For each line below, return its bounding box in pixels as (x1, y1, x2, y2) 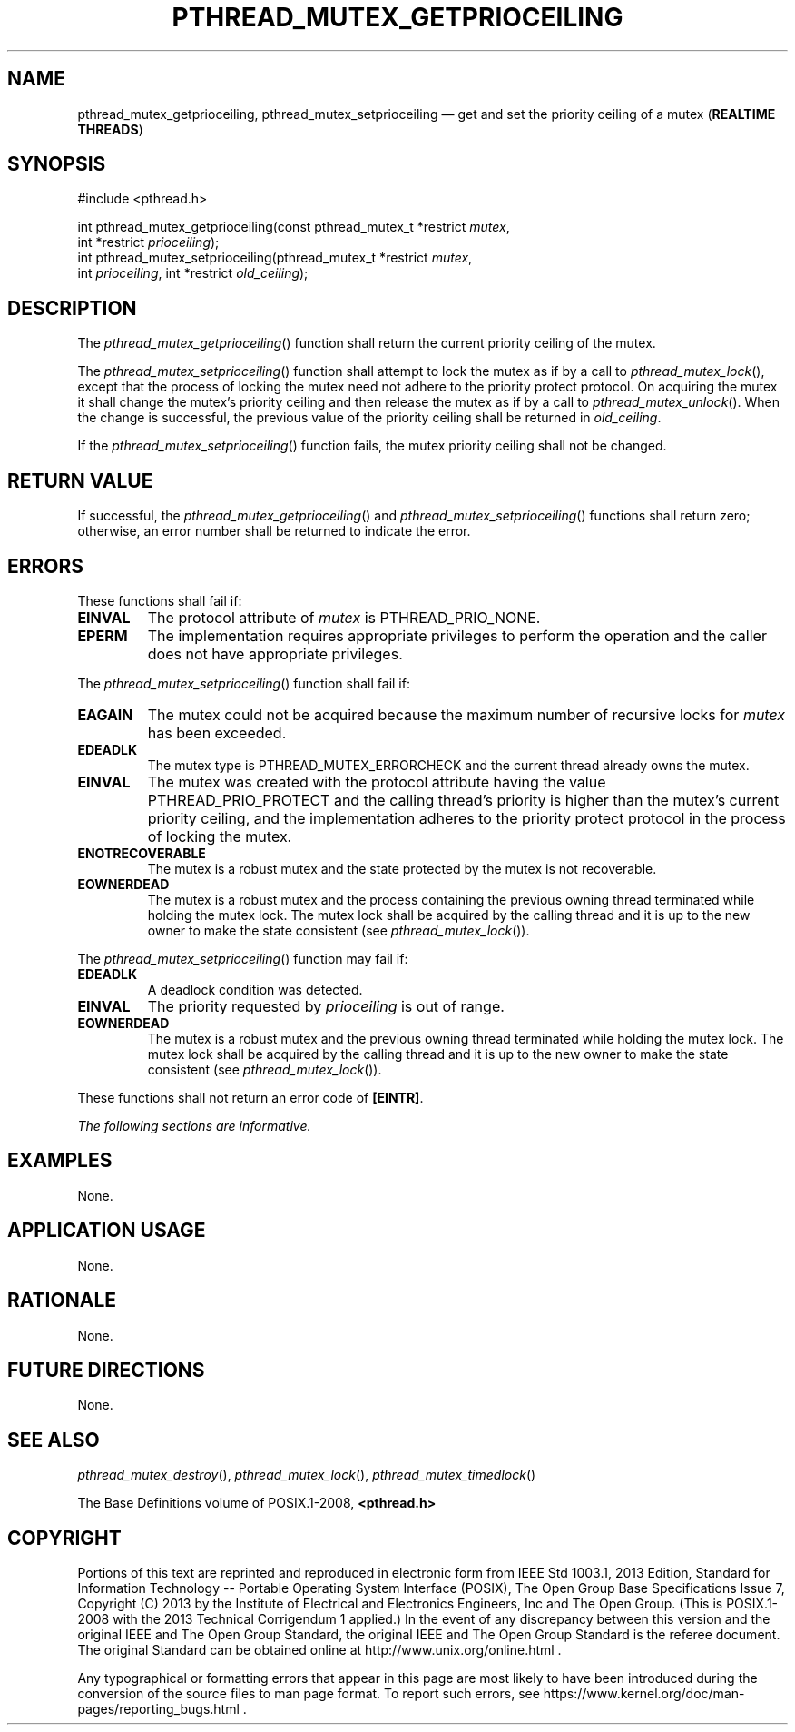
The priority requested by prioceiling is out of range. (147, 996, 505, 1015)
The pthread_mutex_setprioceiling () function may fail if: (77, 950, 408, 966)
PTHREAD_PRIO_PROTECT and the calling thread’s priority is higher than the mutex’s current (147, 790, 780, 809)
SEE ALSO (7, 1428, 100, 1451)
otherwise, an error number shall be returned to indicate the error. (77, 523, 471, 539)
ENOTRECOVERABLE (77, 845, 206, 861)
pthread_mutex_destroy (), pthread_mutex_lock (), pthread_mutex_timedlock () (77, 1467, 536, 1483)
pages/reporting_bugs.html (77, 1701, 240, 1717)
